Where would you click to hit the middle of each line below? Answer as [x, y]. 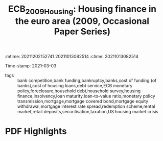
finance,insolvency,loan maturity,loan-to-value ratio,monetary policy [86, 96]
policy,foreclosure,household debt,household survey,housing [79, 91]
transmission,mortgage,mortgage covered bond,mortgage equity [83, 101]
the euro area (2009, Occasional [82, 21]
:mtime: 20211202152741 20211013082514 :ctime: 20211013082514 [72, 56]
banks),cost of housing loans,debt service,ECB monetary [75, 85]
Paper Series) [82, 31]
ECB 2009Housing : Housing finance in [82, 10]
